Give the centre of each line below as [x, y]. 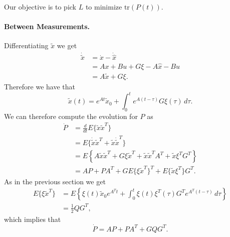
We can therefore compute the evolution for [71, 116]
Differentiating [26, 45]
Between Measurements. [47, 26]
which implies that [33, 219]
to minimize [104, 7]
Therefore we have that [40, 86]
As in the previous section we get [55, 181]
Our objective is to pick [40, 7]
